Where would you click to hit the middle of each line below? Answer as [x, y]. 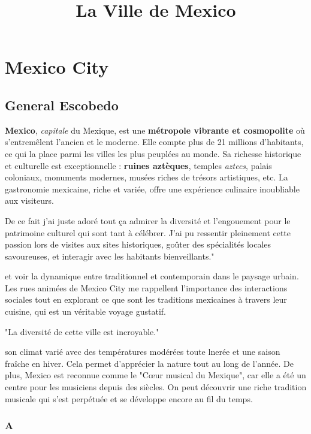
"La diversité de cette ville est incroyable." [82, 331]
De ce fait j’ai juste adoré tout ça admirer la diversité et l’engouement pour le [148, 220]
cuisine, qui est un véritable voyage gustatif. [85, 311]
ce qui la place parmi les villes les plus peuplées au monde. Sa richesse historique [153, 153]
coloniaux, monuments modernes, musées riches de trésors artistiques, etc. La [147, 177]
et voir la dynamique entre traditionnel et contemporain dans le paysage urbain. [152, 276]
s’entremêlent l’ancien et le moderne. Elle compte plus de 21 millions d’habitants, [154, 142]
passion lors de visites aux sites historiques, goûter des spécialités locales [138, 244]
